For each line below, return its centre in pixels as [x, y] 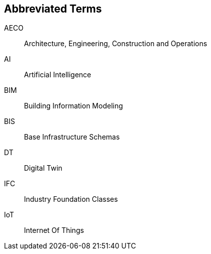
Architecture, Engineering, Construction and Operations [116, 44]
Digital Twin [43, 168]
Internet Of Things [54, 230]
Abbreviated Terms [53, 9]
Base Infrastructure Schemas [72, 137]
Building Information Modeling [73, 106]
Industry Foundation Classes [71, 199]
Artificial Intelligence [58, 75]
